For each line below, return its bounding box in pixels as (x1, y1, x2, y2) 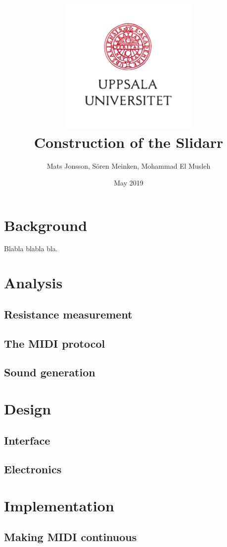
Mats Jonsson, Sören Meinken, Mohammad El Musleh (46, 161, 211, 171)
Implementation (4, 495, 114, 515)
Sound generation (4, 365, 95, 380)
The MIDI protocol (4, 335, 105, 351)
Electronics (4, 461, 62, 477)
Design (4, 398, 51, 418)
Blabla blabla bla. (4, 243, 58, 254)
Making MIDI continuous (4, 529, 137, 545)
